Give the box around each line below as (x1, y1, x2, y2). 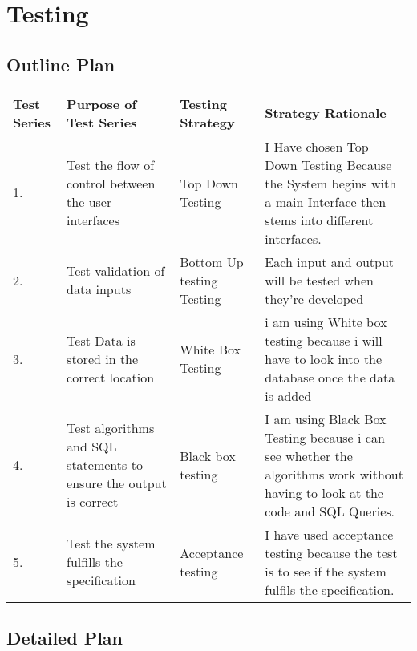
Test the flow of (67, 155, 155, 174)
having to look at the (265, 483, 383, 502)
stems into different (265, 210, 374, 229)
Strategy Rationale (265, 103, 387, 123)
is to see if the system (265, 561, 387, 580)
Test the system (67, 534, 156, 553)
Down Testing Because (265, 155, 392, 174)
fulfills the (67, 552, 123, 572)
